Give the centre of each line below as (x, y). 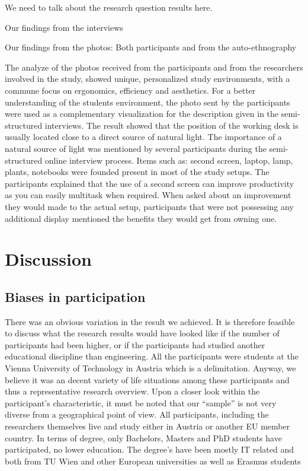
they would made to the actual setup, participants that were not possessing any (149, 206)
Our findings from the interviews (64, 27)
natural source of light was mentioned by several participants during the (136, 148)
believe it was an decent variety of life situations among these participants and (147, 379)
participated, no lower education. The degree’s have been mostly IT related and (149, 449)
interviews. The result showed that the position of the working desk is (171, 125)
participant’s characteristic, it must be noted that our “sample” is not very (141, 402)
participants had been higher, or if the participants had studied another (135, 344)
